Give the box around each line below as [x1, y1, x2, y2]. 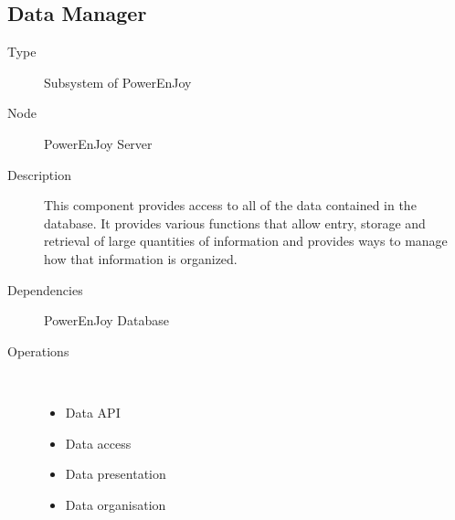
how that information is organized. [44, 249, 238, 268]
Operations [7, 341, 69, 360]
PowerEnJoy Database [44, 311, 170, 330]
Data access [65, 433, 132, 452]
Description [7, 164, 71, 184]
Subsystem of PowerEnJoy [44, 72, 192, 91]
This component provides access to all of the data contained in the [44, 196, 417, 215]
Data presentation [65, 464, 166, 483]
